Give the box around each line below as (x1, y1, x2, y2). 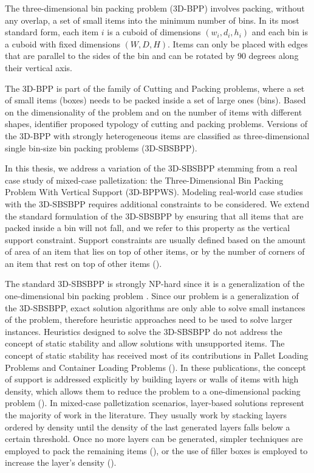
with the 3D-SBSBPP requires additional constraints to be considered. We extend (5, 197, 310, 210)
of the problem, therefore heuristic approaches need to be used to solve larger (5, 313, 293, 326)
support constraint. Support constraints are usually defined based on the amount (5, 233, 306, 246)
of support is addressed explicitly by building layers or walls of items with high (5, 373, 299, 385)
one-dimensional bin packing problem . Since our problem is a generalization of (5, 289, 299, 302)
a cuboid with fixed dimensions (5, 37, 120, 50)
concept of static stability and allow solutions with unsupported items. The (5, 337, 285, 350)
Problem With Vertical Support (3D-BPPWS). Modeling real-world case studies (5, 185, 303, 198)
